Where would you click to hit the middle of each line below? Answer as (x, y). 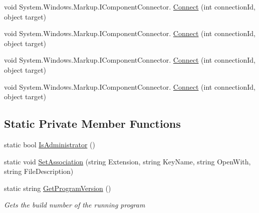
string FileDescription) (39, 171)
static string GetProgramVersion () (58, 188)
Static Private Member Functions (92, 124)
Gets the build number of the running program (75, 205)
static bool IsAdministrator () (50, 144)
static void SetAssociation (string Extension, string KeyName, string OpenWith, (127, 161)
